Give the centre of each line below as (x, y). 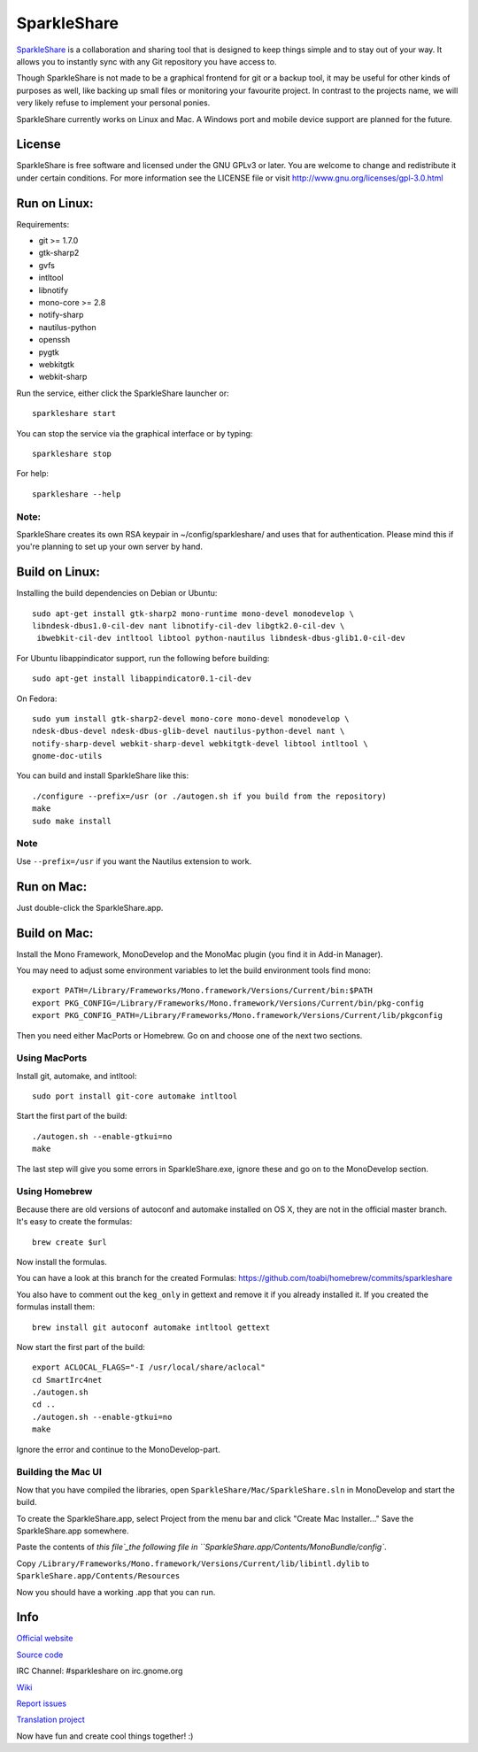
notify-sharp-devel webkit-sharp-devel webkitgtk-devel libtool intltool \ (200, 743)
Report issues (41, 1703)
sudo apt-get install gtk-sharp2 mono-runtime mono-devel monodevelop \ (193, 614)
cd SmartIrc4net (67, 1380)
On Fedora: (37, 698)
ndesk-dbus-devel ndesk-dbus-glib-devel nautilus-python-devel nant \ (189, 731)
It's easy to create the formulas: (74, 1222)
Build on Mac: (55, 933)
